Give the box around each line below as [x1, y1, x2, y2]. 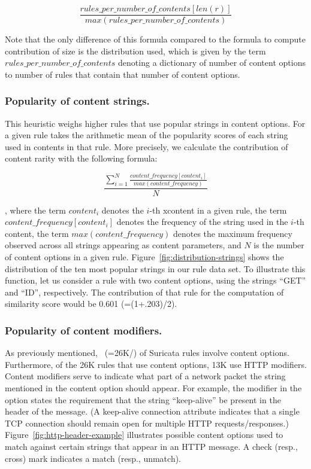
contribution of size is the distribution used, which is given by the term [5, 44, 266, 57]
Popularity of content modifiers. [5, 322, 162, 337]
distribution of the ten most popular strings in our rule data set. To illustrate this [5, 262, 306, 275]
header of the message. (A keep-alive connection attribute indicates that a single [5, 405, 300, 418]
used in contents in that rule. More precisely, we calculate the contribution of [5, 140, 288, 153]
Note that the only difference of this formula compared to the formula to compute [5, 33, 306, 45]
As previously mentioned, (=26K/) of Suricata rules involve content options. [5, 346, 289, 359]
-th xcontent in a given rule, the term [149, 203, 287, 216]
